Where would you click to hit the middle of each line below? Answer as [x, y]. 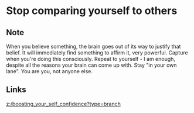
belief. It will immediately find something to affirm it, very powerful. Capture [97, 53]
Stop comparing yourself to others [92, 11]
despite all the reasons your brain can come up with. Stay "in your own [91, 65]
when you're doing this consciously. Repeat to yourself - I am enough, [91, 59]
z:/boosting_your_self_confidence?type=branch [64, 104]
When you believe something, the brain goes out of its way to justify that [93, 46]
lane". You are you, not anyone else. [49, 71]
